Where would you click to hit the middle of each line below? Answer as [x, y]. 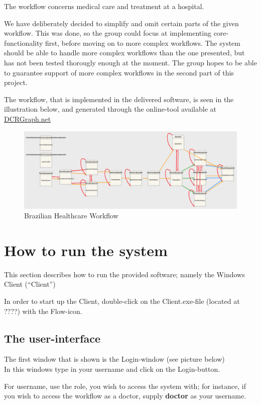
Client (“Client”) [30, 284]
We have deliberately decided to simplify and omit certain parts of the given [121, 23]
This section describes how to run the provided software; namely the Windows [124, 274]
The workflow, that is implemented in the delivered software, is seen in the [119, 99]
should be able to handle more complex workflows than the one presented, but [124, 53]
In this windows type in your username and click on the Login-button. [112, 369]
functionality [24, 43]
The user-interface [52, 338]
